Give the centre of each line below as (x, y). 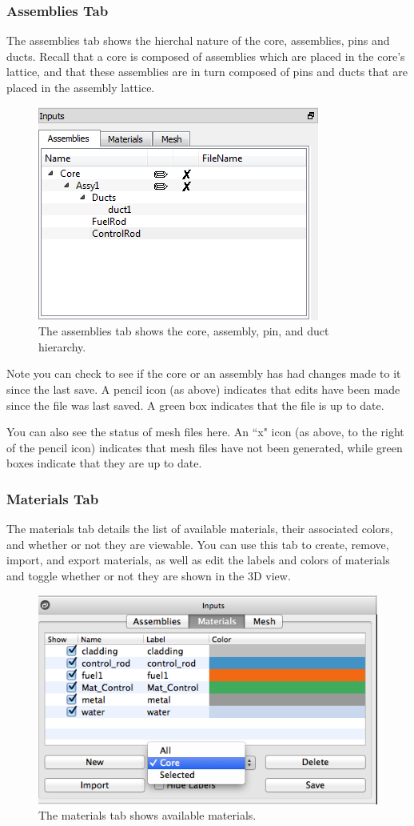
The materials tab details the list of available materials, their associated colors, (200, 529)
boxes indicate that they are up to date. (104, 463)
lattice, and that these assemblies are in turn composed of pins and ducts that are (207, 72)
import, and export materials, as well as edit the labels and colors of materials (198, 560)
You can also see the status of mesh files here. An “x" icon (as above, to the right (205, 432)
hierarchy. (62, 346)
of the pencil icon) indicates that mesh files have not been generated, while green (205, 447)
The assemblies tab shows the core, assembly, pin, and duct (184, 331)
